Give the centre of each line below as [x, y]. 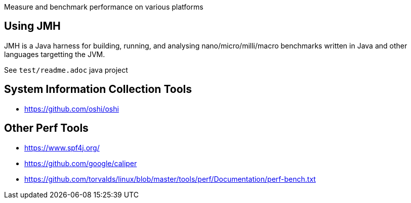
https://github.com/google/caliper [81, 163]
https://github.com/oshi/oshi [72, 109]
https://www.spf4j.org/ [62, 147]
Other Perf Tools [46, 128]
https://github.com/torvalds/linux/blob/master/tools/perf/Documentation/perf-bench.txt [170, 179]
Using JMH [32, 26]
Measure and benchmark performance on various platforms [104, 7]
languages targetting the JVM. [55, 54]
